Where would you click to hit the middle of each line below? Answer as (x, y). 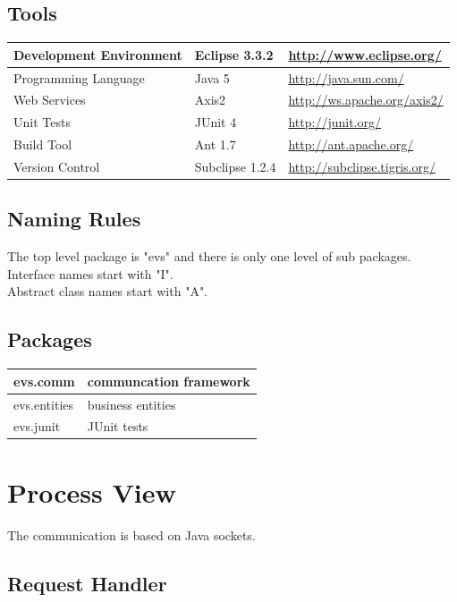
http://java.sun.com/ (346, 77)
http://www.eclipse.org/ (365, 54)
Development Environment (98, 54)
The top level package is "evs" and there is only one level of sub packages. (209, 256)
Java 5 (212, 77)
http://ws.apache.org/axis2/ (366, 100)
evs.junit (37, 426)
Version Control (57, 166)
